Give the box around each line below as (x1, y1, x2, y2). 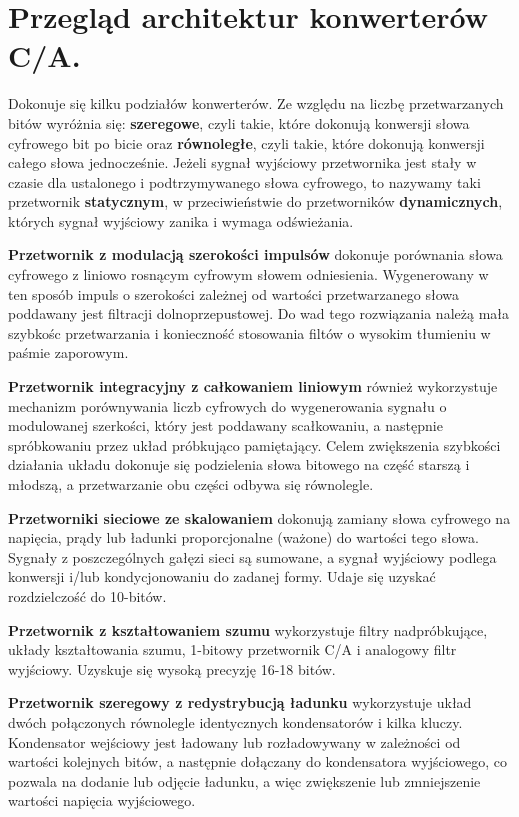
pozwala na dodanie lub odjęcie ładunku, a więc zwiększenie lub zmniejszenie (8, 770, 481, 791)
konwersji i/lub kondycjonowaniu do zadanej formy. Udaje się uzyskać (8, 566, 436, 587)
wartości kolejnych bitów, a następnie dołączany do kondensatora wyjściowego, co (8, 751, 507, 772)
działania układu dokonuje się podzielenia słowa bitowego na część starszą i (8, 454, 470, 475)
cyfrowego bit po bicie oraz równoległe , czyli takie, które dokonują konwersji (8, 132, 485, 153)
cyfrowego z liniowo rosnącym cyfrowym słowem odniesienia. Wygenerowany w (8, 264, 489, 285)
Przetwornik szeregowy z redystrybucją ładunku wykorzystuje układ (8, 692, 472, 713)
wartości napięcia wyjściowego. (8, 790, 196, 811)
